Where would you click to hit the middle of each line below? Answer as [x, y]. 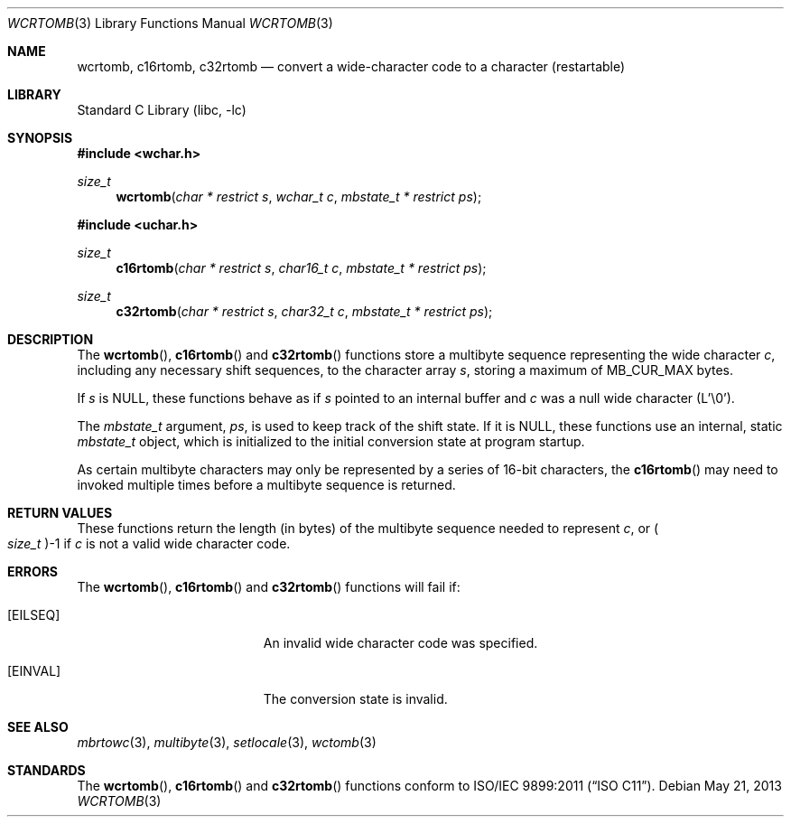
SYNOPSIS [40, 138]
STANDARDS [47, 770]
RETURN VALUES [60, 513]
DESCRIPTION [51, 339]
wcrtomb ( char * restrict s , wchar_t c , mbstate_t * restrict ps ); [299, 197]
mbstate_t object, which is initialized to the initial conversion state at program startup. [331, 441]
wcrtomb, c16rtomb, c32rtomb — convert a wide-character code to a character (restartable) [351, 66]
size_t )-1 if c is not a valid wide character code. [149, 543]
